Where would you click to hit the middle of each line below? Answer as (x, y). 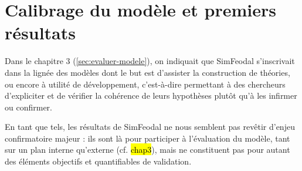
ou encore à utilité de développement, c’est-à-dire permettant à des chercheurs (145, 84)
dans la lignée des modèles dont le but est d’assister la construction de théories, (147, 72)
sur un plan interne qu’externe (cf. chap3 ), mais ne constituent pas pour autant (147, 150)
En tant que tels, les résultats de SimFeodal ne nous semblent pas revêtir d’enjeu (150, 127)
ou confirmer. (28, 107)
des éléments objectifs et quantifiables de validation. (98, 161)
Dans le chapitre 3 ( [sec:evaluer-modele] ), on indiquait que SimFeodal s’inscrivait (150, 61)
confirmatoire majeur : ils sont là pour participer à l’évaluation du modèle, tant (147, 138)
